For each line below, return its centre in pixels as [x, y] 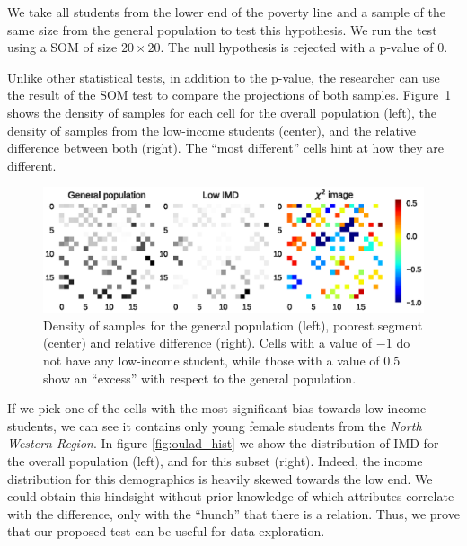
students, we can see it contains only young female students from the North [215, 425]
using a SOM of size [62, 47]
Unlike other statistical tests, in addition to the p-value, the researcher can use [224, 77]
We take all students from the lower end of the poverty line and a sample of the [226, 12]
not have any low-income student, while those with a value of [211, 361]
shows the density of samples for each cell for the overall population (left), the [222, 112]
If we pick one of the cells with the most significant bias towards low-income [217, 408]
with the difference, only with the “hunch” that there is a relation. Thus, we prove [233, 513]
